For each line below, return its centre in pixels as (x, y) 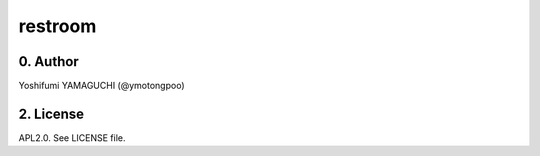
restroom (57, 26)
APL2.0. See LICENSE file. (72, 137)
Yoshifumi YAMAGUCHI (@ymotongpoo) (101, 86)
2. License (51, 113)
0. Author (48, 61)
